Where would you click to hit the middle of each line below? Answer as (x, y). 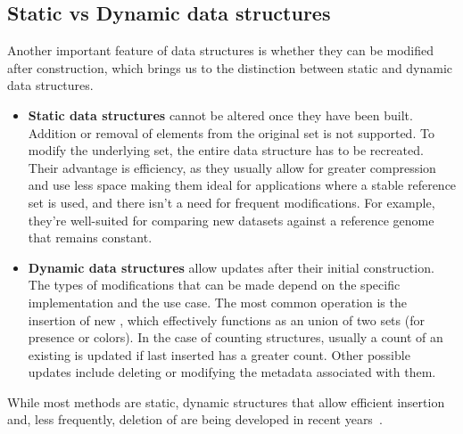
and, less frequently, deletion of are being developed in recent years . (195, 419)
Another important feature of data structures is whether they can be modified (221, 50)
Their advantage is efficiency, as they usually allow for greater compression (232, 167)
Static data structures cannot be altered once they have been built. (220, 115)
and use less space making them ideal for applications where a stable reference (242, 185)
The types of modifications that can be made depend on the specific (214, 285)
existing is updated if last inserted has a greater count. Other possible (219, 354)
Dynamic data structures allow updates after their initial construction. (231, 267)
